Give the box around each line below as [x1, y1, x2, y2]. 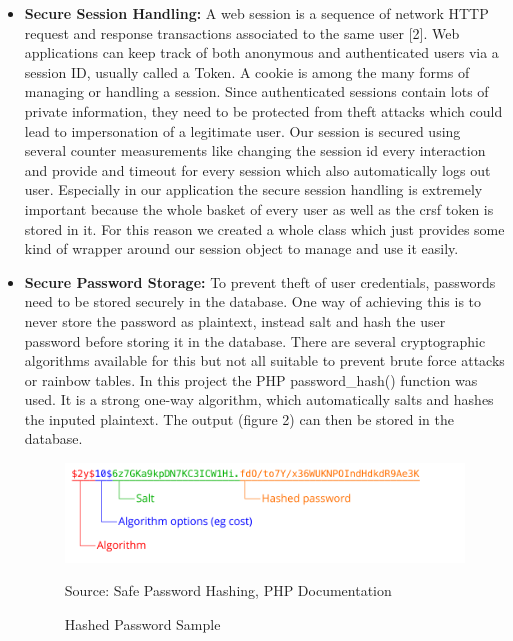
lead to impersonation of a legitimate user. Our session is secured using [24, 120, 461, 141]
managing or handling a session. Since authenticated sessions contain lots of [24, 81, 489, 102]
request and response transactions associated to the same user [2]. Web [24, 22, 460, 43]
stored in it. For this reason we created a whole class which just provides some [24, 218, 505, 239]
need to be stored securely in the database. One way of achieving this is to [24, 291, 481, 312]
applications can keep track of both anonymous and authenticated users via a [24, 42, 499, 63]
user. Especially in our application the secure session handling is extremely [24, 179, 483, 200]
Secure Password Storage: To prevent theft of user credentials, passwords [24, 271, 496, 292]
